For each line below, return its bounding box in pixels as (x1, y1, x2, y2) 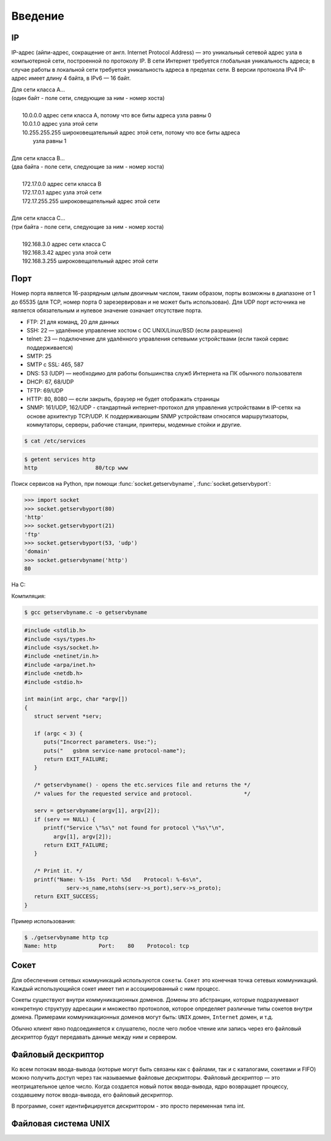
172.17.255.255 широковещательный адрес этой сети (22, 197, 161, 205)
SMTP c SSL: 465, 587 (26, 361, 84, 368)
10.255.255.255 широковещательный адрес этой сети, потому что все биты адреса (22, 129, 240, 136)
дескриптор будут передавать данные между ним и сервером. (11, 1033, 178, 1040)
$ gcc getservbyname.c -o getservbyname (24, 609, 147, 616)
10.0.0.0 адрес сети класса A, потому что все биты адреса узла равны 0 (22, 111, 211, 119)
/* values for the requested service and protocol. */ (34, 790, 251, 797)
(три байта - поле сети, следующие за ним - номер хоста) (11, 223, 164, 230)
